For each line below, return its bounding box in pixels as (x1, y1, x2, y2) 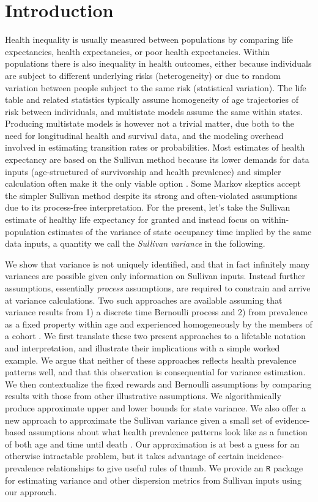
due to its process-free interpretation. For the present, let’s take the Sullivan (5, 201, 290, 214)
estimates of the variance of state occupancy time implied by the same (48, 225, 312, 238)
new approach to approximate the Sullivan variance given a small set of (5, 413, 273, 426)
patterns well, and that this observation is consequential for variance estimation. (5, 365, 306, 378)
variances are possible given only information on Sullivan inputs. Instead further (5, 269, 306, 282)
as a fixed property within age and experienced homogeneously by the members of (5, 317, 312, 330)
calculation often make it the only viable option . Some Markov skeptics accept (5, 177, 301, 190)
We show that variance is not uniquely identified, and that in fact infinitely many (5, 257, 310, 270)
